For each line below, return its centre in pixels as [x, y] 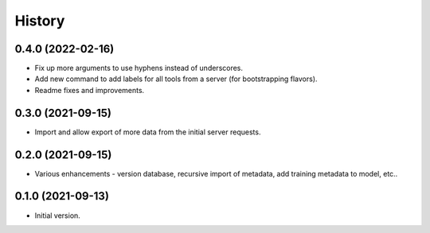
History [40, 21]
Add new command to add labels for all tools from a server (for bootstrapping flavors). [176, 79]
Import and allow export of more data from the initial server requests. [148, 132]
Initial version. [58, 216]
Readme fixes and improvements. [90, 90]
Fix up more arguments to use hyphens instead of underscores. [139, 68]
